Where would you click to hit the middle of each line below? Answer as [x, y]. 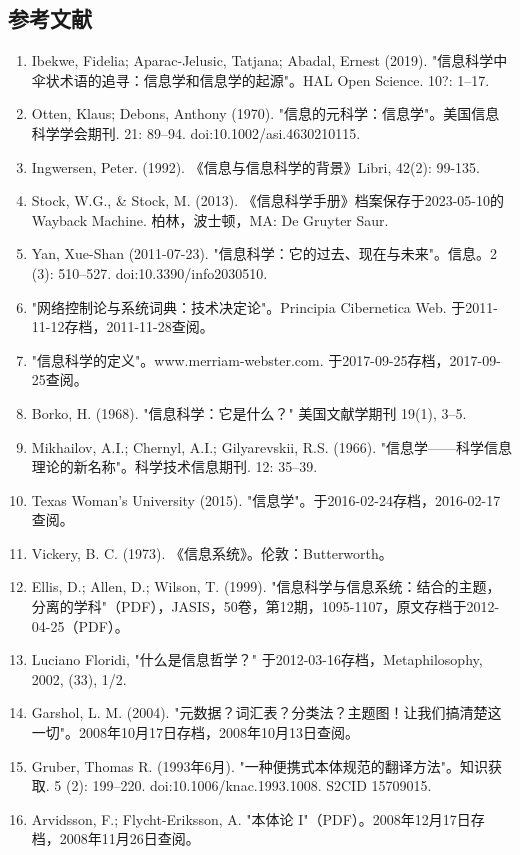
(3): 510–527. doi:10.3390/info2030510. [149, 272]
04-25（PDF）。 [80, 625]
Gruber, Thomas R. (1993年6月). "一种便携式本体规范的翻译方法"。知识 [259, 765]
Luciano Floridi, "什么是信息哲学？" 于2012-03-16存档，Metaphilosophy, [257, 659]
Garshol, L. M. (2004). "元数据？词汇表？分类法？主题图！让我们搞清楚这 [266, 712]
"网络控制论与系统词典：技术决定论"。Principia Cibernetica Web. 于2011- [264, 306]
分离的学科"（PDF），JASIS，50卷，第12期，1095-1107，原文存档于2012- [265, 606]
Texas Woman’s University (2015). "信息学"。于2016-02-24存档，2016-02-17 [266, 499]
